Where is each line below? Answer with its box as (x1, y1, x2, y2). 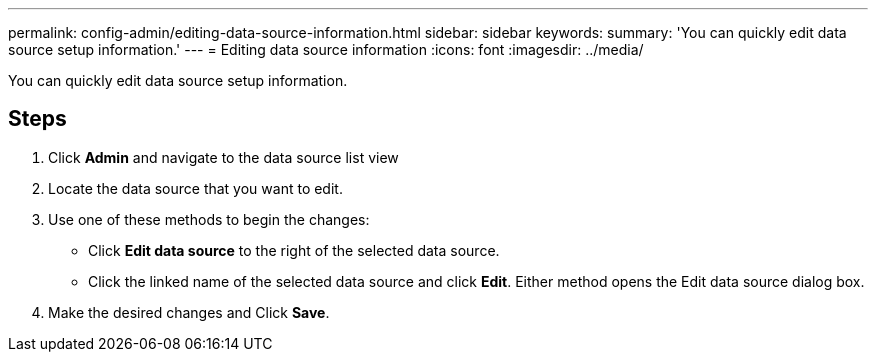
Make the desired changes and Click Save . (48, 303, 330, 321)
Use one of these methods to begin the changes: (48, 210, 370, 228)
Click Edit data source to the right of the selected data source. (88, 241, 500, 259)
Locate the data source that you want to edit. (48, 179, 343, 197)
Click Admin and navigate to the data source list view (48, 148, 399, 166)
